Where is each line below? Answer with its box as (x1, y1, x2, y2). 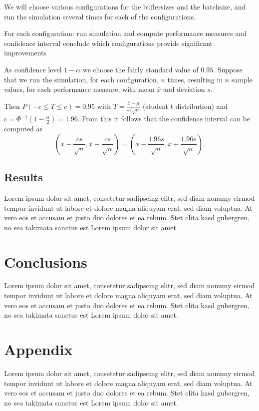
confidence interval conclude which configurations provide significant (4, 37, 213, 48)
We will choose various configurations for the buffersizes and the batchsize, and (4, 1, 246, 11)
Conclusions (4, 251, 87, 272)
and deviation (163, 84, 205, 94)
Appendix (4, 339, 73, 360)
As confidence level (4, 64, 62, 74)
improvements (4, 47, 46, 58)
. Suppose (213, 64, 243, 74)
